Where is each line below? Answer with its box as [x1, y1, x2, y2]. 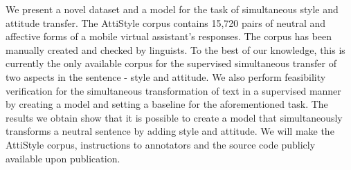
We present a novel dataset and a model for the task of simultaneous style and [6, 2, 339, 16]
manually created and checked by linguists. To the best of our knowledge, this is [6, 42, 345, 57]
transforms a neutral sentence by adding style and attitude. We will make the [6, 124, 334, 138]
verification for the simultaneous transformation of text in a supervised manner [6, 83, 341, 97]
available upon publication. [6, 151, 120, 165]
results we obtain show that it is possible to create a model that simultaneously [6, 110, 343, 124]
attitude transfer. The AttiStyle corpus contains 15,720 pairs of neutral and [6, 15, 326, 30]
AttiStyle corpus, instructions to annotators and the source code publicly [6, 137, 316, 151]
